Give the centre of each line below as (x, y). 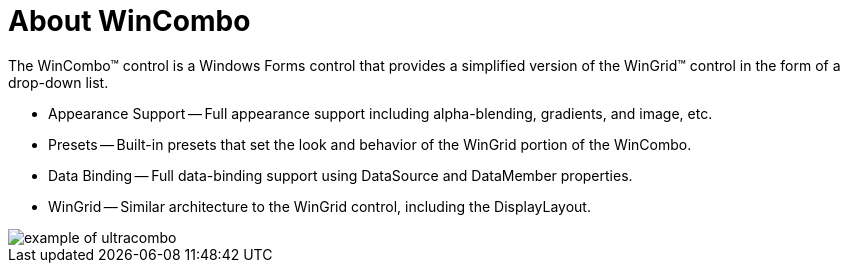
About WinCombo (129, 21)
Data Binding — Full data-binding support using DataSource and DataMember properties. (340, 175)
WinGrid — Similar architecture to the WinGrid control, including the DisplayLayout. (319, 206)
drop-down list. (58, 82)
